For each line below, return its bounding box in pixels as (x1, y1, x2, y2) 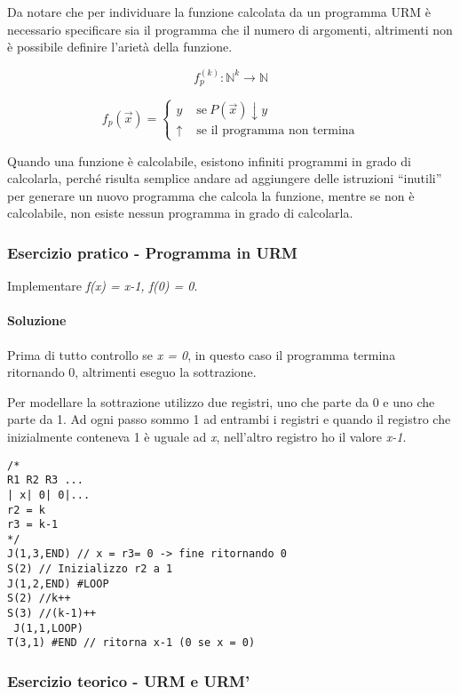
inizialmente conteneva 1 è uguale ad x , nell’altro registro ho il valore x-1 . (7, 427, 407, 445)
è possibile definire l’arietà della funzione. (7, 37, 233, 56)
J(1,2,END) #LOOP (7, 577, 109, 590)
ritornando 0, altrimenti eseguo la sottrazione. (7, 363, 257, 381)
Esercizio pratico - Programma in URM (7, 241, 297, 263)
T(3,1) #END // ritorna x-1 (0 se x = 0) (7, 636, 256, 650)
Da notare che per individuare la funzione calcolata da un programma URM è (7, 3, 431, 20)
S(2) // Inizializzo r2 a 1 (7, 563, 173, 576)
